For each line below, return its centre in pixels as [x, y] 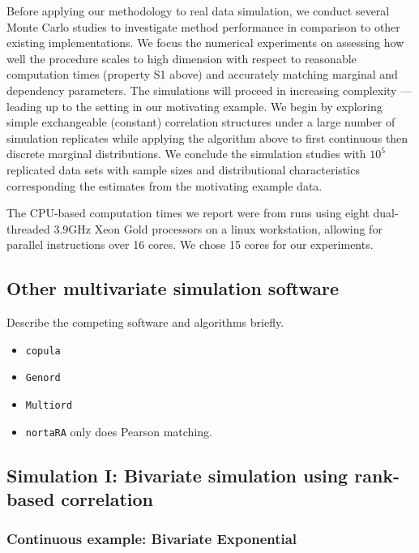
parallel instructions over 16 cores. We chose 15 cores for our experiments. [190, 244]
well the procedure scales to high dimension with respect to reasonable [182, 58]
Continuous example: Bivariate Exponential [152, 539]
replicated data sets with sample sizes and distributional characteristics [183, 169]
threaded [28, 228]
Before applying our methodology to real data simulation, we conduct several [198, 11]
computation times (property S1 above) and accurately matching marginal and [202, 74]
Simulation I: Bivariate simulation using [177, 475]
